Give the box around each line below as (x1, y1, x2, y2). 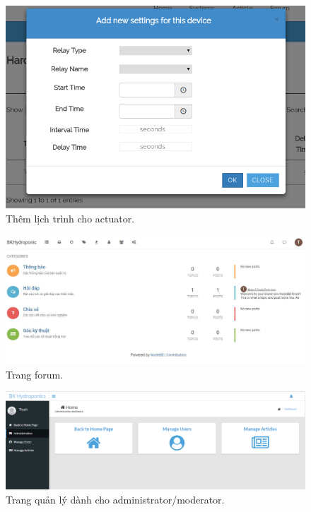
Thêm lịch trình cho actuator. (6, 210, 135, 225)
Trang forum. (6, 367, 63, 381)
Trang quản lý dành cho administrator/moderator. (6, 492, 225, 506)
